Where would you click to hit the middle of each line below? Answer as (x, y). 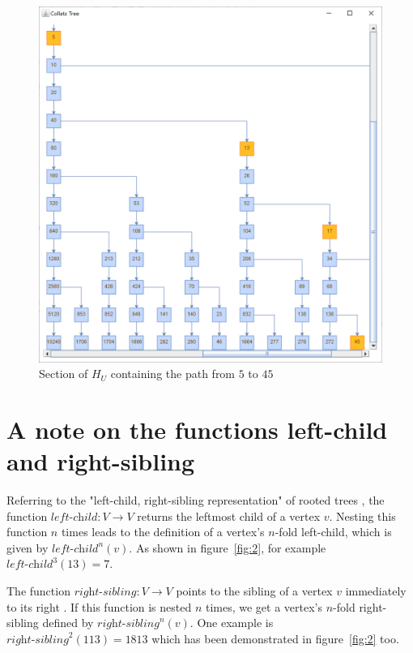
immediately (376, 591)
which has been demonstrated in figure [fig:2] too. (275, 638)
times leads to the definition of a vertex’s (163, 532)
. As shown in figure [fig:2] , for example (228, 547)
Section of (64, 374)
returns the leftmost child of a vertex (229, 516)
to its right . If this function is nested (99, 606)
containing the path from (173, 374)
